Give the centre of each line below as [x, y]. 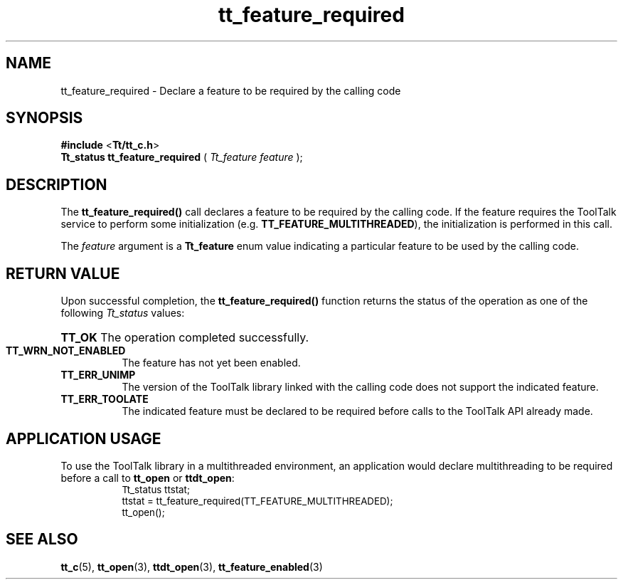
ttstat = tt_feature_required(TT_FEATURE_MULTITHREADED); [257, 501]
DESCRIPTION [57, 184]
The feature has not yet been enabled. [211, 363]
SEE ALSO [42, 539]
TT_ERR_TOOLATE [105, 399]
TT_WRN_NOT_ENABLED [66, 351]
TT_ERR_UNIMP [98, 375]
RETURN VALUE [63, 273]
